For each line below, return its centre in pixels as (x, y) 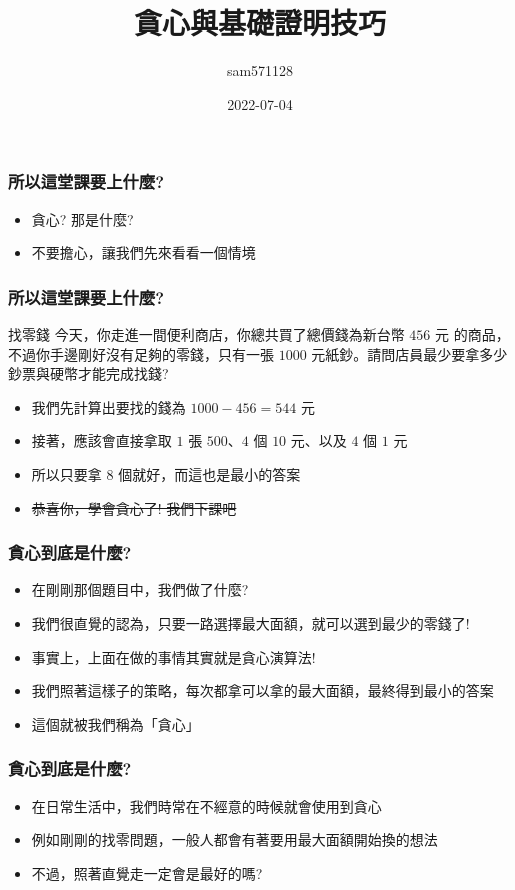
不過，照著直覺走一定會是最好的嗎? (147, 872)
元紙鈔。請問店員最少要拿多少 (409, 353)
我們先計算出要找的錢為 (108, 406)
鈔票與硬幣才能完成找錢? (88, 373)
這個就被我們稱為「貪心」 (115, 723)
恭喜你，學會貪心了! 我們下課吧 (134, 507)
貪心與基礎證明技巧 (259, 22)
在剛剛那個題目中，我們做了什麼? (140, 589)
